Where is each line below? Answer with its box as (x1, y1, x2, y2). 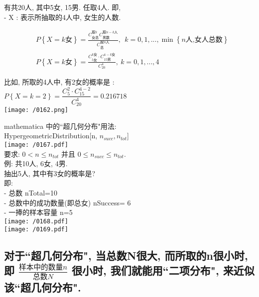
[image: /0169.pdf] (4, 226, 68, 233)
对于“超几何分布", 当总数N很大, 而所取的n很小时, (4, 248, 248, 263)
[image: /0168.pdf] (4, 217, 68, 225)
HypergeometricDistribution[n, (4, 130, 98, 141)
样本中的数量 (19, 264, 63, 272)
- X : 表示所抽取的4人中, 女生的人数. (4, 11, 121, 22)
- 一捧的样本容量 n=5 (4, 207, 73, 217)
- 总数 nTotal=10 (4, 187, 57, 198)
